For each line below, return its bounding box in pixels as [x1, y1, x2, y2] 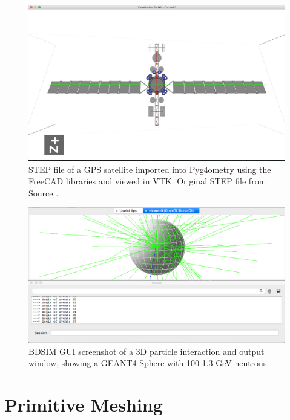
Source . [28, 186, 59, 199]
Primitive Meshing [4, 392, 163, 417]
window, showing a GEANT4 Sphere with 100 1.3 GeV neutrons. [28, 357, 269, 369]
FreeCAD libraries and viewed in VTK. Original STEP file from [28, 175, 266, 187]
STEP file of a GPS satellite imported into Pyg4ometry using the [28, 163, 271, 175]
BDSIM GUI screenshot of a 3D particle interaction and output [28, 344, 265, 357]
